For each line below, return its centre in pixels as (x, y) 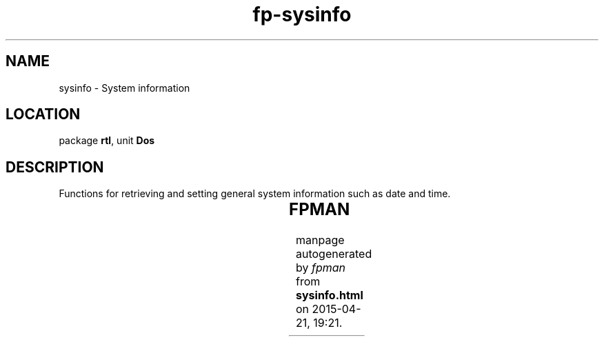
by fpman (321, 268)
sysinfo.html (329, 295)
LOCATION (43, 114)
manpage (320, 240)
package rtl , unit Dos (107, 141)
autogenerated (334, 254)
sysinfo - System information (124, 88)
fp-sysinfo (302, 14)
